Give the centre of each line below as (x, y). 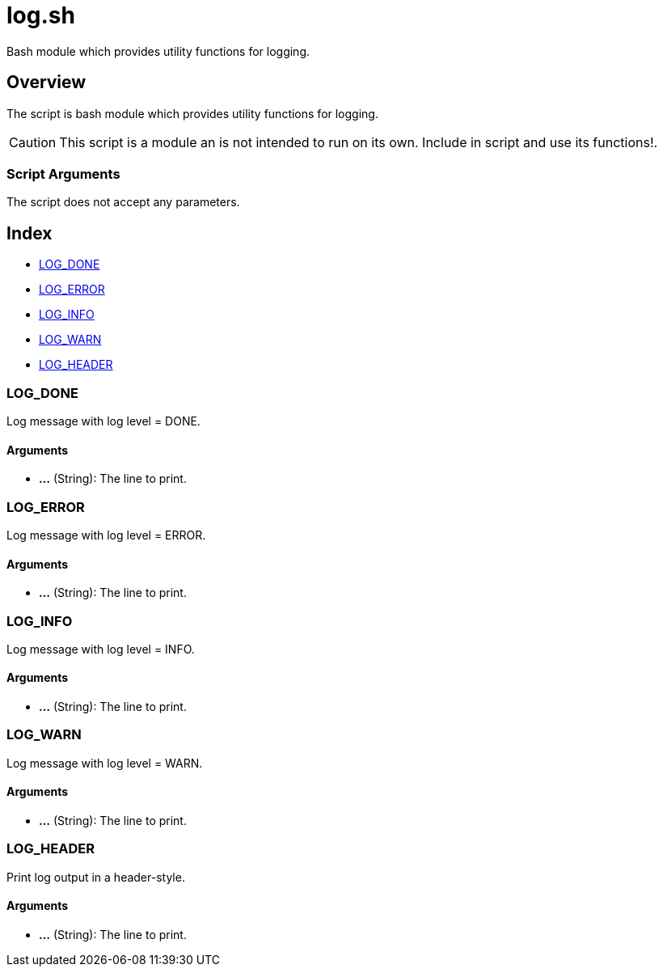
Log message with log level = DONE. (103, 421)
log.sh (41, 15)
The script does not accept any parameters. (123, 202)
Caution (33, 142)
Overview (46, 82)
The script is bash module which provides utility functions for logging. (192, 113)
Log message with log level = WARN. (105, 763)
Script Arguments (63, 173)
